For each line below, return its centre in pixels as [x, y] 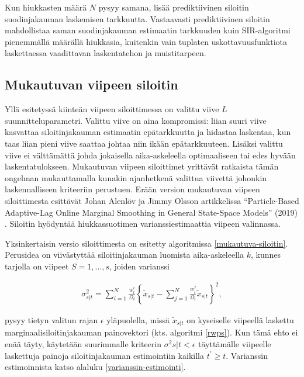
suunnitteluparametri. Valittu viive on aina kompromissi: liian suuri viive [136, 120]
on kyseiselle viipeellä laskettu [240, 320]
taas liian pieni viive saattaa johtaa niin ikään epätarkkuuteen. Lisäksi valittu [144, 143]
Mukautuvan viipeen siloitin [91, 84]
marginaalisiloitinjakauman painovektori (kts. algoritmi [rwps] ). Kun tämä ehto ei [151, 332]
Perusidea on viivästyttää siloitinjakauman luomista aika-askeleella [124, 255]
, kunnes [265, 255]
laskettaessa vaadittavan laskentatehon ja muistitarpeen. [106, 53]
